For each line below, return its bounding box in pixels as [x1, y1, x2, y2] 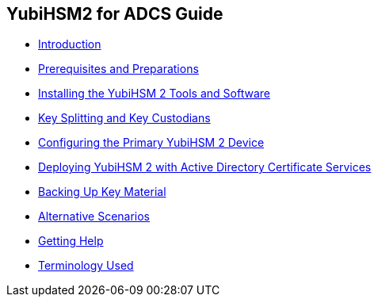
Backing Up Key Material [38, 185, 166, 199]
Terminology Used [38, 259, 134, 273]
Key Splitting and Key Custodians [38, 111, 211, 125]
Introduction [38, 37, 101, 52]
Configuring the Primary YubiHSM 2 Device [38, 136, 265, 150]
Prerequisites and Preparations [38, 62, 199, 76]
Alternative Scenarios [38, 209, 151, 224]
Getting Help [38, 234, 104, 248]
